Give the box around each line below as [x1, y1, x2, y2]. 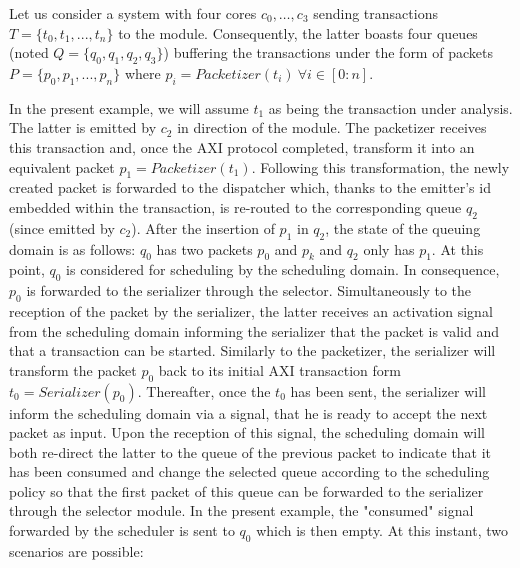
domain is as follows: [9, 238, 136, 259]
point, [9, 259, 45, 280]
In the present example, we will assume [9, 97, 249, 118]
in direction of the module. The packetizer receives [177, 117, 487, 138]
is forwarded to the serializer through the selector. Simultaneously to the [26, 280, 472, 301]
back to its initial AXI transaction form [158, 359, 401, 380]
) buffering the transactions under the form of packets [163, 42, 493, 63]
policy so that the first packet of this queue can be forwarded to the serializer [9, 480, 484, 501]
